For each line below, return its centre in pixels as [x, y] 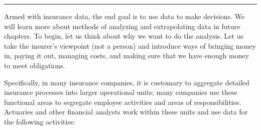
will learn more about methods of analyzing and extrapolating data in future [122, 26]
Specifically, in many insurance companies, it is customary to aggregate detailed [127, 82]
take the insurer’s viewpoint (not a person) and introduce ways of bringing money [130, 45]
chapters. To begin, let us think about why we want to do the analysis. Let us [124, 36]
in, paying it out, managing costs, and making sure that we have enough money [126, 55]
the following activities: [40, 121]
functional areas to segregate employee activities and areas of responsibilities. [123, 102]
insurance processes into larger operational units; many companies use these [121, 92]
